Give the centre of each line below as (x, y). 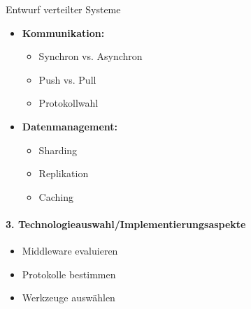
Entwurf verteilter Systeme (63, 9)
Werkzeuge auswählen (69, 297)
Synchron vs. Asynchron (91, 56)
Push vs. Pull (67, 79)
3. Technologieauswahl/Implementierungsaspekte (126, 224)
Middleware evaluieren (70, 251)
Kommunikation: (63, 32)
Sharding (58, 150)
